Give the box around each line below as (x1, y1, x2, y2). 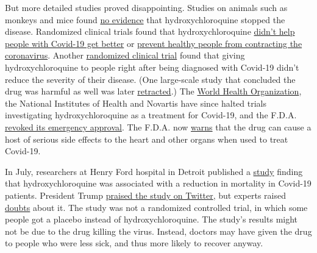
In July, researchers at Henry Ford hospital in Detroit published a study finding (5, 165, 303, 177)
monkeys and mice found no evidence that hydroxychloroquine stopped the (5, 13, 285, 26)
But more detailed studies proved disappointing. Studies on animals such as (5, 1, 288, 13)
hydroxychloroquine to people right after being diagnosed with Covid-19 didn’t (5, 60, 299, 73)
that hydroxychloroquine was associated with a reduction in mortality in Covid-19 (5, 177, 312, 190)
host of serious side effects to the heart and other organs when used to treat (5, 132, 288, 145)
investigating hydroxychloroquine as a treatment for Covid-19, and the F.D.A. (5, 109, 297, 121)
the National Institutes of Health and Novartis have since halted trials (5, 96, 267, 109)
